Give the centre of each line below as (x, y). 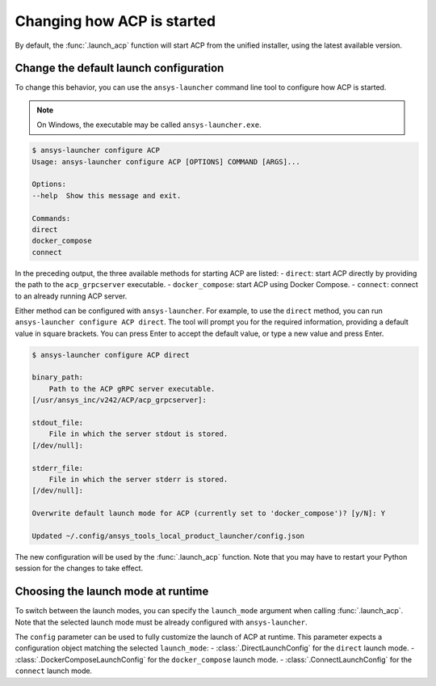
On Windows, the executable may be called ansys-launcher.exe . (149, 125)
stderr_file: (58, 468)
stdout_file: (58, 423)
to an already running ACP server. (71, 296)
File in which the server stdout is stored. (138, 434)
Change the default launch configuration (119, 68)
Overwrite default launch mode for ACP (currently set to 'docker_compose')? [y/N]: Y (209, 513)
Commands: (51, 218)
